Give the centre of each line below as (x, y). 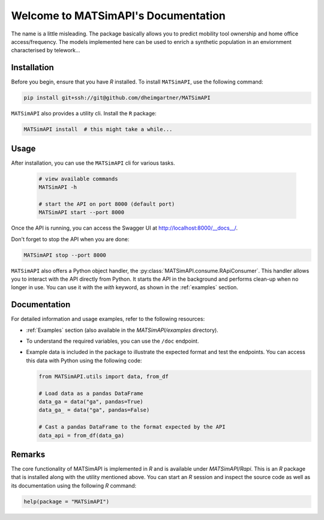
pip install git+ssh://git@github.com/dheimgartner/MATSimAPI (117, 98)
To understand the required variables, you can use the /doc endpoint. (112, 341)
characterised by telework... (46, 50)
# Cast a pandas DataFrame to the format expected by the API (132, 427)
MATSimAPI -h (58, 187)
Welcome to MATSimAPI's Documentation (118, 16)
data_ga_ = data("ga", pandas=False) (94, 410)
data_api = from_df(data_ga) (82, 435)
